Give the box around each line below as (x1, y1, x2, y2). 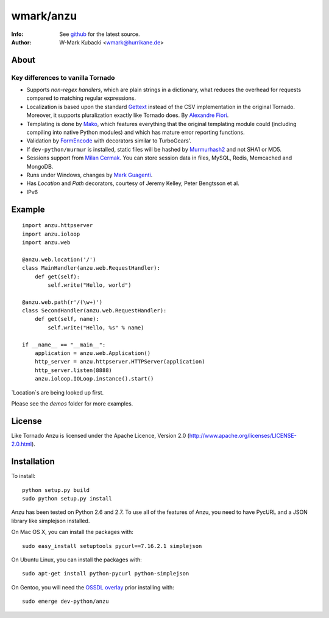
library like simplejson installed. (11, 517, 90, 524)
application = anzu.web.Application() (34, 350, 151, 357)
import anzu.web (22, 239, 71, 246)
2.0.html (11, 440, 32, 448)
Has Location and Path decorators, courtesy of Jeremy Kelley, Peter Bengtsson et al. (26, 180, 240, 187)
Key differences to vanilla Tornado (11, 73, 115, 82)
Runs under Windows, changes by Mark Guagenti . (26, 171, 153, 178)
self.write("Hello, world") (48, 281, 132, 289)
